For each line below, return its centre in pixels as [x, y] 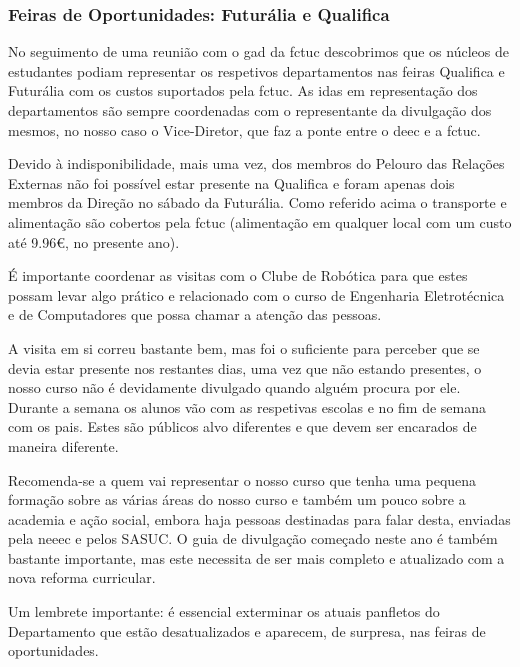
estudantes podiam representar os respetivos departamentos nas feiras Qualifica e [256, 70]
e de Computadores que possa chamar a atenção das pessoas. [195, 314]
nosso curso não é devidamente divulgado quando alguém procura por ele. [234, 387]
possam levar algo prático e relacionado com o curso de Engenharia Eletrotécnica [256, 294]
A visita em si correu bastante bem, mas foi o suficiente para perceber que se [244, 347]
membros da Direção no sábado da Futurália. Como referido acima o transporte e [257, 202]
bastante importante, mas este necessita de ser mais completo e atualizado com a [256, 557]
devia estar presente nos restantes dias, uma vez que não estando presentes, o [245, 367]
